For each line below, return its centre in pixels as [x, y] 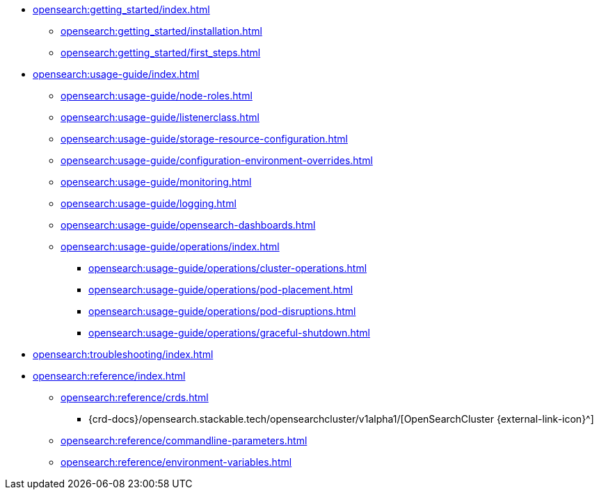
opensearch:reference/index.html [109, 376]
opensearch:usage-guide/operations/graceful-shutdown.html [229, 333]
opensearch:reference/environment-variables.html [176, 462]
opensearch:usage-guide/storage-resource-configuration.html [204, 139]
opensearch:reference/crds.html [135, 397]
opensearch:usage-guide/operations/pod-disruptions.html [222, 311]
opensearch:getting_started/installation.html [161, 31]
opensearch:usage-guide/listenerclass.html [160, 117]
